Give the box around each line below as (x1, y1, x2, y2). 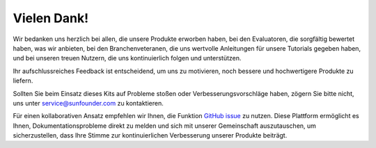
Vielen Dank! (13, 10, 89, 26)
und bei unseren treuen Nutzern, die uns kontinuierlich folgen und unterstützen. (13, 54, 242, 63)
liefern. (13, 76, 33, 85)
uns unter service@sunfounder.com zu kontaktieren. (13, 99, 164, 107)
